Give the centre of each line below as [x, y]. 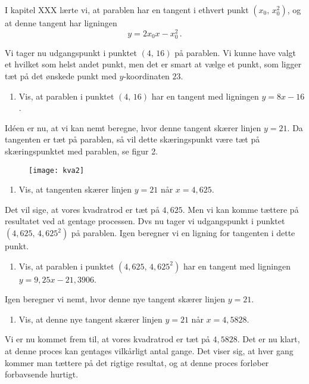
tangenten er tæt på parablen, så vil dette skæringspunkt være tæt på [132, 139]
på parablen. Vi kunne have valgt [235, 52]
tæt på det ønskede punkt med [61, 76]
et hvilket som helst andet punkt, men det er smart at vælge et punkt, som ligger [153, 64]
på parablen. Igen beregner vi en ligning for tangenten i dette [183, 233]
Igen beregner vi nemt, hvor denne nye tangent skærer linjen [115, 299]
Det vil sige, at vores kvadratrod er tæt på [82, 209]
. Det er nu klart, [269, 339]
